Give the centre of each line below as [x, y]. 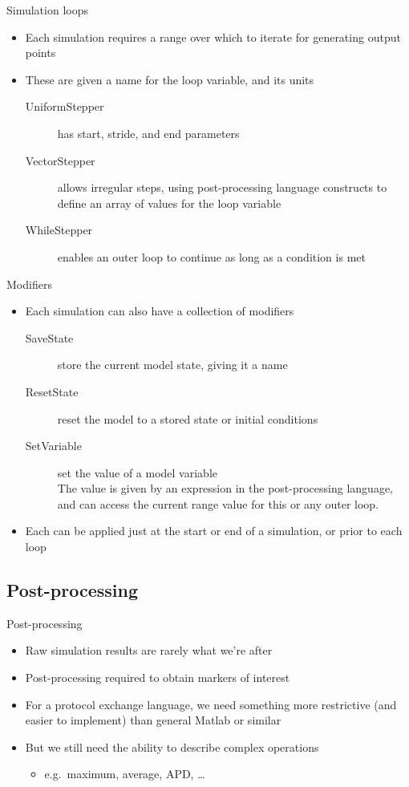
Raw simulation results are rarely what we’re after [149, 650]
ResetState [52, 391]
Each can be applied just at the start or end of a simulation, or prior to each [214, 531]
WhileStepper [59, 230]
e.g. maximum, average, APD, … [125, 774]
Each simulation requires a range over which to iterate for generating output [213, 37]
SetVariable [53, 446]
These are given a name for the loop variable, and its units [170, 79]
